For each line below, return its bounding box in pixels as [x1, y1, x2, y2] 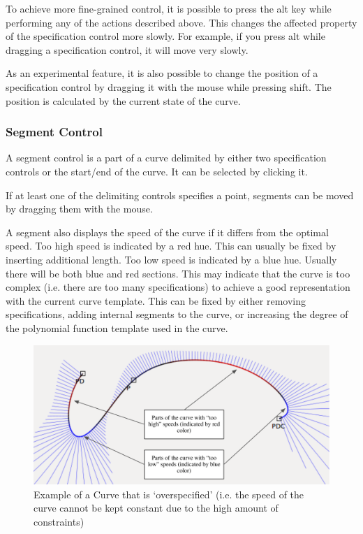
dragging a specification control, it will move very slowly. [6, 42, 249, 57]
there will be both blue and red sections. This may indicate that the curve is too [6, 266, 350, 280]
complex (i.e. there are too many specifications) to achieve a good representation [6, 280, 350, 294]
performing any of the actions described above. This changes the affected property [6, 15, 357, 29]
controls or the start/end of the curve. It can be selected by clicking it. [6, 164, 308, 178]
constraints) [34, 514, 84, 528]
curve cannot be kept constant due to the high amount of [34, 500, 279, 515]
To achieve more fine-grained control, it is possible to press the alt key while [6, 1, 332, 15]
